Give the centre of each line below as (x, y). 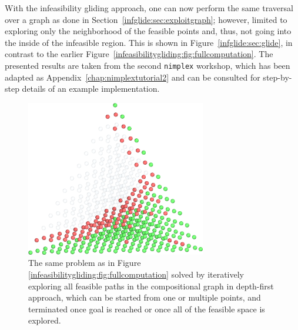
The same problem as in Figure (85, 263)
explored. (45, 320)
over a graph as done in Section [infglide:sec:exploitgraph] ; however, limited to (146, 19)
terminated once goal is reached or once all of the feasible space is (147, 309)
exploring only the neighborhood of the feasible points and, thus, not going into (148, 31)
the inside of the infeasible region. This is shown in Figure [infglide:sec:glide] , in (149, 42)
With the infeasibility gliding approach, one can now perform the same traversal (149, 8)
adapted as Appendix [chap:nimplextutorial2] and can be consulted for (133, 77)
